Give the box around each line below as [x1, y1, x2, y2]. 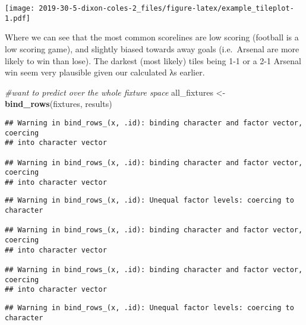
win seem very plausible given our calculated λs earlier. [5, 66, 205, 78]
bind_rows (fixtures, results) [5, 97, 112, 110]
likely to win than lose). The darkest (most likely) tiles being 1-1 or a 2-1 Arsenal [5, 54, 302, 67]
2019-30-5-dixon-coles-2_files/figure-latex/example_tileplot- [39, 4, 294, 12]
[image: [5, 4, 35, 12]
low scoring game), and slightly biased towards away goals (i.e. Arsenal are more [5, 42, 299, 55]
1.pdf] [5, 14, 30, 23]
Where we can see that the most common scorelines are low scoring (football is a [5, 31, 299, 43]
